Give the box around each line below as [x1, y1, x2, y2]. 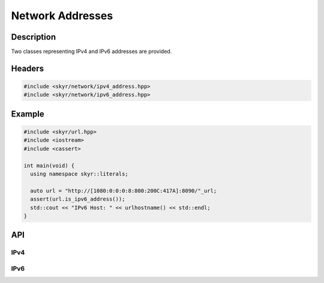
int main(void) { [23, 162, 75, 169]
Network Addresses [11, 9, 113, 22]
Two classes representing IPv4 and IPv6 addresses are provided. [11, 48, 172, 55]
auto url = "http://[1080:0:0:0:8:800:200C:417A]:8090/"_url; [30, 187, 217, 194]
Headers [11, 63, 44, 73]
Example [11, 109, 44, 119]
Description [11, 32, 56, 42]
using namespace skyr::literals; [30, 171, 128, 177]
